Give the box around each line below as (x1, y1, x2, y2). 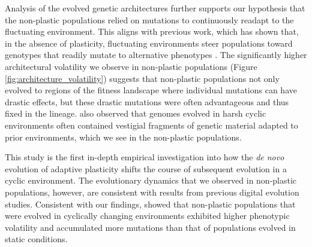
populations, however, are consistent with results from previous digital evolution (5, 185, 299, 198)
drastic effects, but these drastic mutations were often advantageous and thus (5, 95, 289, 108)
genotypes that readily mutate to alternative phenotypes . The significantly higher (5, 48, 307, 61)
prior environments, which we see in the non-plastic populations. (5, 130, 242, 143)
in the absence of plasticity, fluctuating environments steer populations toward (5, 36, 293, 49)
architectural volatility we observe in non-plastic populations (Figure (5, 60, 257, 72)
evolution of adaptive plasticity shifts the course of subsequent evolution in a (5, 162, 287, 175)
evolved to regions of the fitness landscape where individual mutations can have (5, 84, 297, 96)
